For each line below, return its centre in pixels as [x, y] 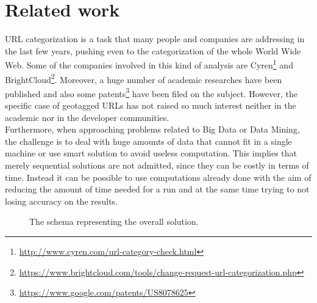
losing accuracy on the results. [62, 201]
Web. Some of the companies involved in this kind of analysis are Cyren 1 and [149, 64]
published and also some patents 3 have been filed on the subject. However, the [151, 92]
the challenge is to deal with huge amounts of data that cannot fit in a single [148, 141]
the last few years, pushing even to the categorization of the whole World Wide [153, 50]
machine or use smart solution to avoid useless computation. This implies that [151, 153]
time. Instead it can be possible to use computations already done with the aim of [158, 177]
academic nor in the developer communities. [87, 117]
